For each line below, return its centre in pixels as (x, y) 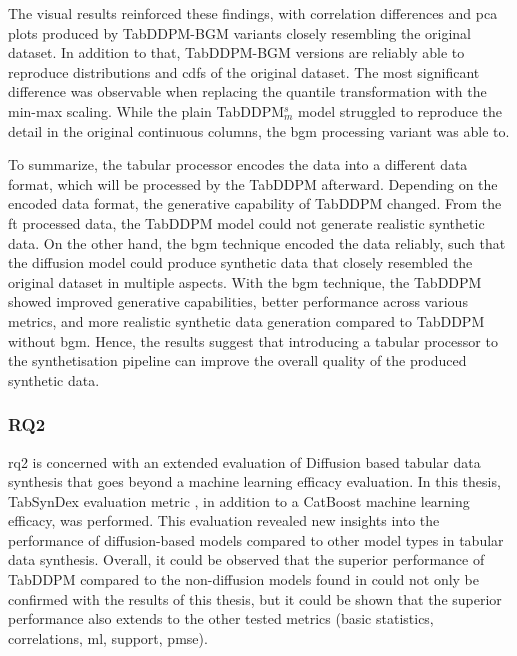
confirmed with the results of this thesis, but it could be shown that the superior (255, 598)
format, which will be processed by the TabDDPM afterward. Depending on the (253, 183)
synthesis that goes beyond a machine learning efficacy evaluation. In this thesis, (254, 481)
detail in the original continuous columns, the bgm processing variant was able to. (259, 130)
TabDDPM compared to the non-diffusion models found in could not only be (244, 579)
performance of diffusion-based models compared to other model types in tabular (256, 539)
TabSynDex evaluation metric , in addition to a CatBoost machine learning (239, 500)
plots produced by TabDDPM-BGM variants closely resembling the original (239, 32)
